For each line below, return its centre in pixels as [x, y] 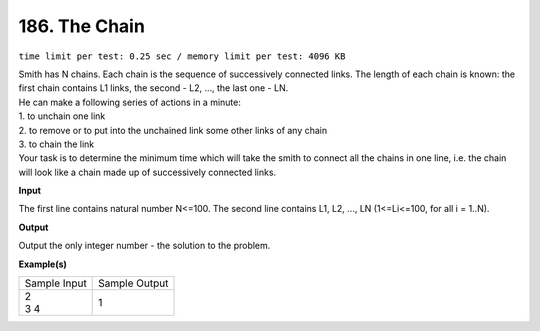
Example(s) [42, 264]
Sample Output [133, 283]
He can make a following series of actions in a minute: [130, 102]
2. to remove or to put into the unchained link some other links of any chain [173, 130]
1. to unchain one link [62, 116]
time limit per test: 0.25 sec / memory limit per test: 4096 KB [182, 56]
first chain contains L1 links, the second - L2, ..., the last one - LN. [153, 88]
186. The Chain [81, 26]
